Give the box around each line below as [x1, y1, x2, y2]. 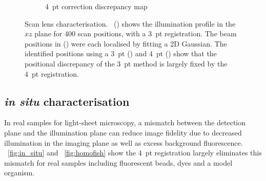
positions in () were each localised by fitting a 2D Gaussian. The [25, 38, 227, 49]
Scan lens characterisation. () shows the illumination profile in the [25, 18, 236, 29]
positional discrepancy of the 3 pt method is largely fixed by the [25, 58, 228, 69]
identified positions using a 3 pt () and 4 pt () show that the [25, 48, 217, 59]
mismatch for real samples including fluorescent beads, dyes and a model [4, 157, 233, 168]
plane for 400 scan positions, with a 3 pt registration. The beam [34, 28, 237, 39]
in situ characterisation [4, 93, 130, 109]
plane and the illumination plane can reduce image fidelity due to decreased [4, 127, 242, 138]
